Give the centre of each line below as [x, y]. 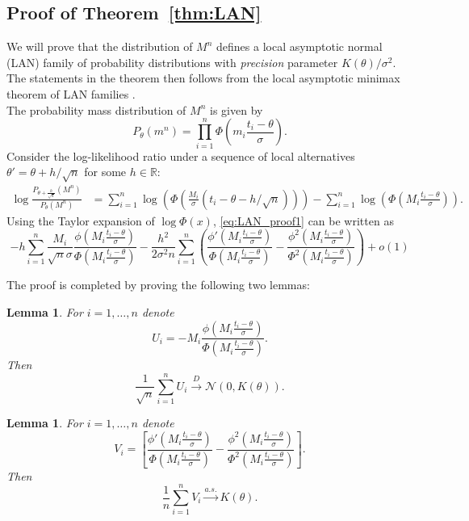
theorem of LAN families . [71, 93]
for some [105, 172]
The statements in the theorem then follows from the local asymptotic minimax [203, 78]
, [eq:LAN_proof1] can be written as [303, 220]
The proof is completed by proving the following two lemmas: [158, 285]
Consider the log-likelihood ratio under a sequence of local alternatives [181, 155]
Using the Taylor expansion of [81, 220]
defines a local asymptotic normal [299, 46]
